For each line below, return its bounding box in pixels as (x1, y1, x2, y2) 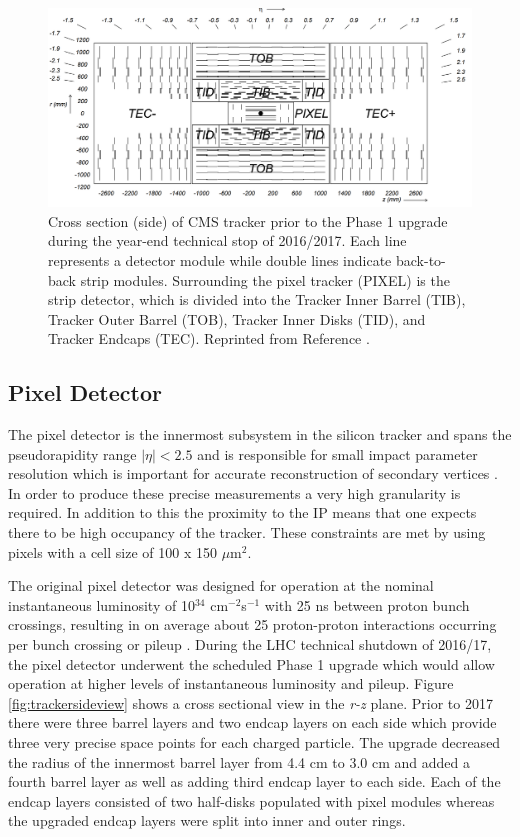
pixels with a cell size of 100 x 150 (8, 541, 217, 562)
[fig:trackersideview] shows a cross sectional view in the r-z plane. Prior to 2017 (8, 692, 493, 713)
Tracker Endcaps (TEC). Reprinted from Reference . (48, 328, 370, 349)
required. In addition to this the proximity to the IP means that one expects (8, 502, 477, 523)
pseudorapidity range (8, 443, 137, 464)
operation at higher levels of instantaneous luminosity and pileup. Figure (8, 673, 454, 694)
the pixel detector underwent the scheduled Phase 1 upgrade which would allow (8, 653, 495, 674)
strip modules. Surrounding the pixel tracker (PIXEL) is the (80, 269, 450, 290)
